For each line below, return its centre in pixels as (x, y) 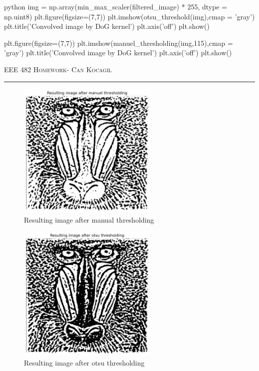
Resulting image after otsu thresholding (84, 362)
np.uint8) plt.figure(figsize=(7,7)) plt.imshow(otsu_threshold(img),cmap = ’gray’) (129, 16)
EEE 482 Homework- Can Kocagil (58, 69)
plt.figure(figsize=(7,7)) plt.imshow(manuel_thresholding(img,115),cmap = (119, 43)
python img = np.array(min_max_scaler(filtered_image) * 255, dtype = (116, 6)
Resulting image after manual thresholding (89, 219)
